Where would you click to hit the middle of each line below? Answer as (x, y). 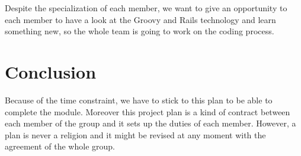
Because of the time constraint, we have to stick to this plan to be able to (139, 100)
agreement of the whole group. (60, 146)
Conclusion (51, 71)
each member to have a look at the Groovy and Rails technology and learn (140, 19)
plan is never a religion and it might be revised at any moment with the (135, 134)
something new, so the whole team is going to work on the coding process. (140, 31)
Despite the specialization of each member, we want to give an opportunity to (146, 8)
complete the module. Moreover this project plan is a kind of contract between (148, 111)
